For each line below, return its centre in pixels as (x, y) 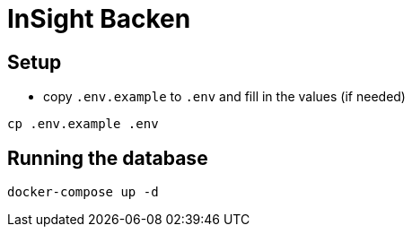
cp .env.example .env (83, 124)
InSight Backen (99, 19)
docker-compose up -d (83, 192)
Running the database (108, 158)
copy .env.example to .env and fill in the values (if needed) (224, 97)
